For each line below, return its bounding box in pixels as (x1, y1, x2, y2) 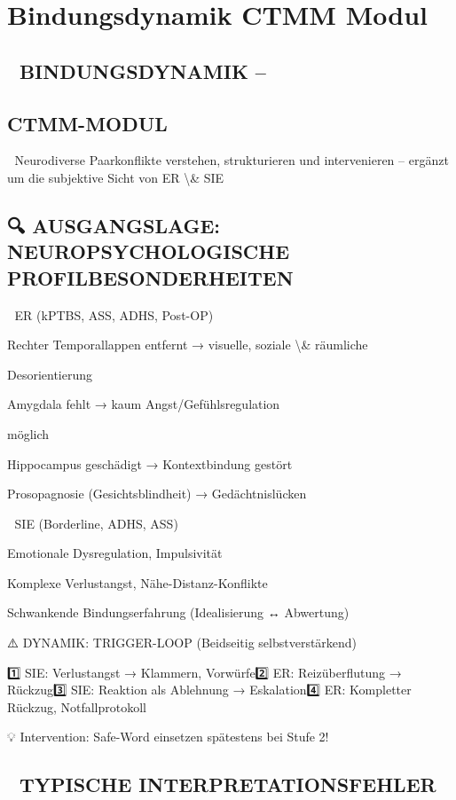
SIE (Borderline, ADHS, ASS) (14, 514, 178, 532)
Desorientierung (7, 365, 93, 383)
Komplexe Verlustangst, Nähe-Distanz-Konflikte (7, 573, 268, 592)
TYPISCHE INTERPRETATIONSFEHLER (19, 771, 436, 798)
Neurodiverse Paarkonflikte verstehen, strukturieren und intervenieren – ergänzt (14, 151, 449, 169)
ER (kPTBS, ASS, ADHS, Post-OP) (14, 305, 214, 324)
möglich (7, 424, 50, 443)
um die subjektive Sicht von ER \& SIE (7, 168, 224, 186)
